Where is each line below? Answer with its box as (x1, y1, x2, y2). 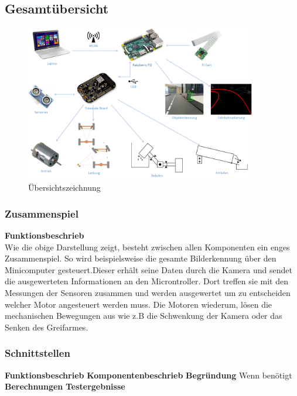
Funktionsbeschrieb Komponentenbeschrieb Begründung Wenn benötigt (5, 369, 292, 381)
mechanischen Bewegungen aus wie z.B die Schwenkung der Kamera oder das (5, 309, 282, 322)
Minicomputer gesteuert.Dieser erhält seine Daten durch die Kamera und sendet (5, 263, 292, 276)
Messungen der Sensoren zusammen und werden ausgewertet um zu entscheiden (5, 286, 291, 298)
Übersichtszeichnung (28, 181, 101, 194)
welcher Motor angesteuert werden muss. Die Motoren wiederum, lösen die (5, 298, 272, 310)
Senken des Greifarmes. (5, 321, 88, 333)
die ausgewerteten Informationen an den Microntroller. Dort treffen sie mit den (5, 275, 289, 287)
